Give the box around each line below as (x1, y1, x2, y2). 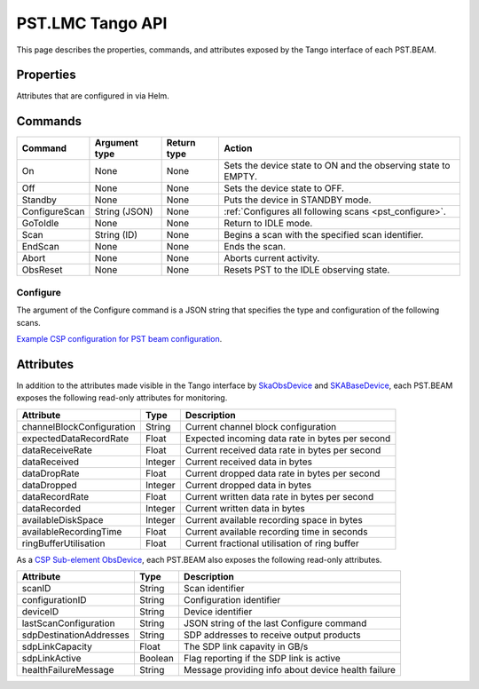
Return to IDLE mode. (223, 218, 313, 230)
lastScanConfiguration (21, 617, 115, 630)
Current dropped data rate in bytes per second (185, 467, 381, 479)
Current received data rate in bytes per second (185, 444, 381, 456)
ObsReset (21, 264, 63, 276)
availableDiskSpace (21, 513, 104, 526)
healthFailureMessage (21, 663, 114, 676)
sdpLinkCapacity (21, 640, 93, 653)
